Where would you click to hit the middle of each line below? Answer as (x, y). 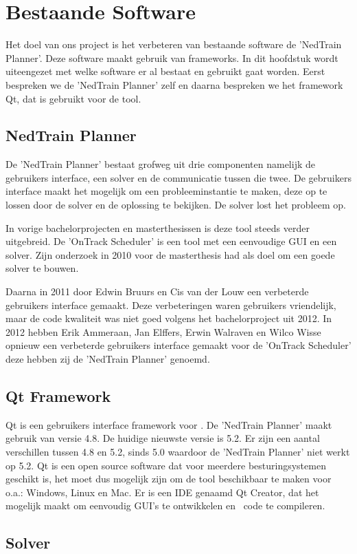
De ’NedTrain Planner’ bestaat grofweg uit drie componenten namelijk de (160, 164)
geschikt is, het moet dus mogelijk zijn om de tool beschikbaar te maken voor (169, 479)
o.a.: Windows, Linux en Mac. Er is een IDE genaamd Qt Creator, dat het (162, 492)
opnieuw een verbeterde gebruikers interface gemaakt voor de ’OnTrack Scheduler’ (178, 345)
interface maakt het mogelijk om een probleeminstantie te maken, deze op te (166, 191)
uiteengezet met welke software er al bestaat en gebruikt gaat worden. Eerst (165, 71)
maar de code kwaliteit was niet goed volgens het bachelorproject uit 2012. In (169, 318)
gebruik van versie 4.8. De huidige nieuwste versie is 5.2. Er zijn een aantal (163, 438)
